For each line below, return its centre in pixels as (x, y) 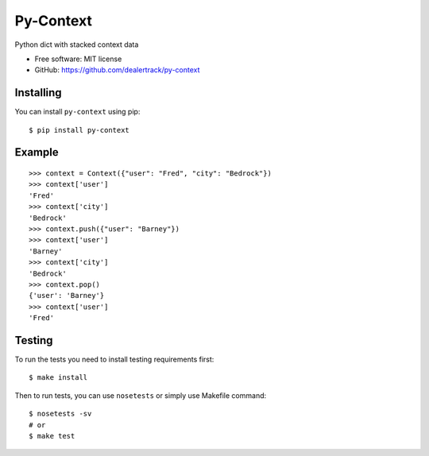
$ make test (52, 436)
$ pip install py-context (79, 130)
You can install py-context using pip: (77, 112)
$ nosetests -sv (60, 414)
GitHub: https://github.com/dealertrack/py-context (117, 70)
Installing (39, 93)
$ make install (58, 378)
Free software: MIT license (78, 59)
